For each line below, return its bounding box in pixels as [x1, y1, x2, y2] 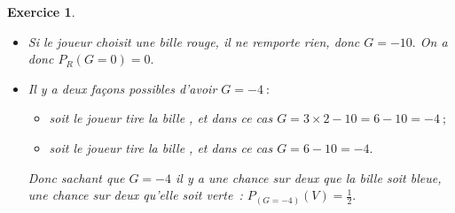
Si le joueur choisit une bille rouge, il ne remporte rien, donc [27, 32, 360, 50]
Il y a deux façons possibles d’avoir [27, 79, 217, 97]
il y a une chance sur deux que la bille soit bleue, [176, 168, 442, 186]
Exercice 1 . [7, 3, 75, 20]
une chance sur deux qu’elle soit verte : [27, 186, 243, 204]
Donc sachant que [27, 168, 125, 186]
